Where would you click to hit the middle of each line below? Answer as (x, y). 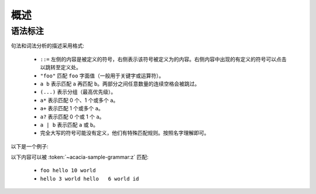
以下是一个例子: (30, 146)
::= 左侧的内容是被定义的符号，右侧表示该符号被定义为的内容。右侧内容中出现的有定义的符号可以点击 (163, 59)
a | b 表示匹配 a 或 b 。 (69, 125)
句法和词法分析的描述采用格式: (48, 46)
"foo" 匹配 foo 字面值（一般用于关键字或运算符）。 (102, 76)
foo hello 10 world (68, 171)
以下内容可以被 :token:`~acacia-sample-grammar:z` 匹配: (80, 157)
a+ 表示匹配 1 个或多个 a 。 (72, 108)
